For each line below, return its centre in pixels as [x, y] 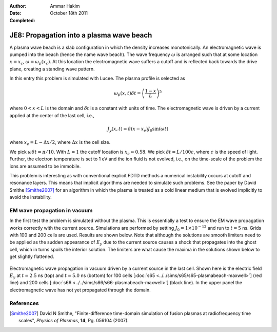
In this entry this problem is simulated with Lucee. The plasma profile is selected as [97, 78]
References [24, 303]
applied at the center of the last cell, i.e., [52, 115]
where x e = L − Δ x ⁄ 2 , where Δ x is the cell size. [60, 143]
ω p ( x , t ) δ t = [127, 94]
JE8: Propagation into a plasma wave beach [81, 35]
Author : [18, 6]
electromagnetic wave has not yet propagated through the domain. [80, 290]
